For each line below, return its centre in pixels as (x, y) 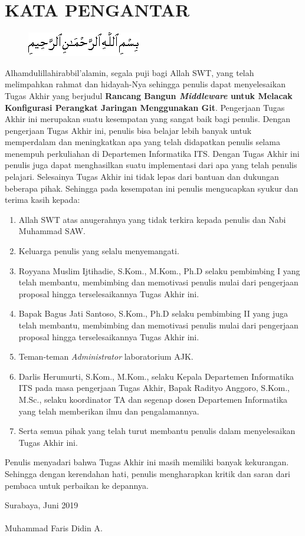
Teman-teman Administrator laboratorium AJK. (106, 356)
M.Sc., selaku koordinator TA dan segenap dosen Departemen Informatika (153, 399)
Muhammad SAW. (52, 231)
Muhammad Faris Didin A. (54, 528)
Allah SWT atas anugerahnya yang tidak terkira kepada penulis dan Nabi (152, 219)
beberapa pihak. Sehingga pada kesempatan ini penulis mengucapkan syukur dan (152, 188)
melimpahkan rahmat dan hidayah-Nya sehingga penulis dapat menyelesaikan (145, 84)
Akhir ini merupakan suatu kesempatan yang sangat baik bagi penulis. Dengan (148, 119)
